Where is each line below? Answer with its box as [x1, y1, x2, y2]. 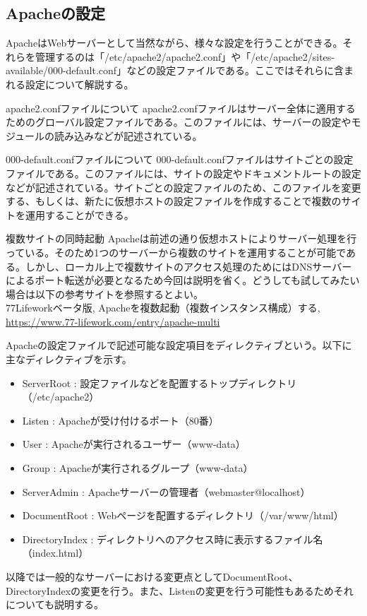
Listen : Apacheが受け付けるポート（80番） [22, 413, 219, 427]
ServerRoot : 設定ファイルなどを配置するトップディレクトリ [22, 375, 297, 390]
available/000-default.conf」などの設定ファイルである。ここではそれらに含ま [6, 63, 354, 78]
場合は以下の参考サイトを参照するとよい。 [6, 286, 203, 301]
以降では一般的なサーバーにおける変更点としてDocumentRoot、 [6, 569, 299, 584]
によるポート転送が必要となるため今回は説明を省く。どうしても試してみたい [6, 273, 360, 288]
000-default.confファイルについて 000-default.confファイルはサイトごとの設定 [6, 152, 354, 167]
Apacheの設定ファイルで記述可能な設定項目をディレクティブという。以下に [6, 338, 352, 353]
